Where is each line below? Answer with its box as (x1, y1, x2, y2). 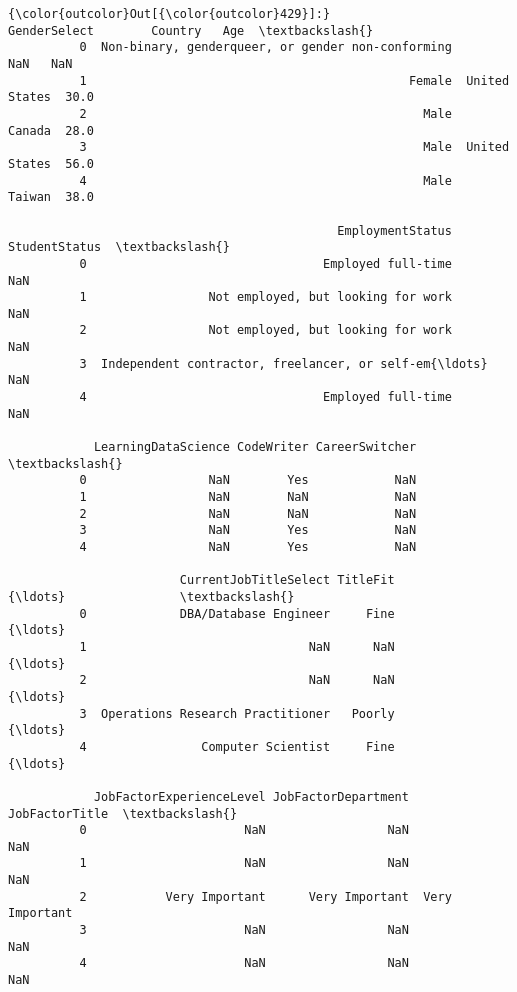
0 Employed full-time (79, 256, 452, 271)
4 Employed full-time (79, 390, 452, 405)
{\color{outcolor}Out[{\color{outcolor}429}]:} (8, 7, 331, 21)
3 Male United (79, 140, 510, 155)
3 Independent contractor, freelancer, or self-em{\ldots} (79, 356, 488, 371)
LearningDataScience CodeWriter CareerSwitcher (93, 440, 417, 455)
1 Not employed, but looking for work (79, 290, 452, 305)
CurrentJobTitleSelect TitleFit (179, 573, 395, 588)
